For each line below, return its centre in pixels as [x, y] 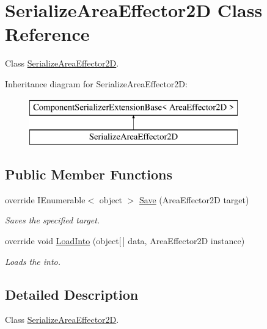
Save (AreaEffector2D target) [194, 199]
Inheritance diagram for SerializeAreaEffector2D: [96, 83]
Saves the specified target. [53, 220]
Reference [47, 34]
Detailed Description [72, 294]
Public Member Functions [89, 174]
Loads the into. [33, 261]
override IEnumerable [45, 199]
